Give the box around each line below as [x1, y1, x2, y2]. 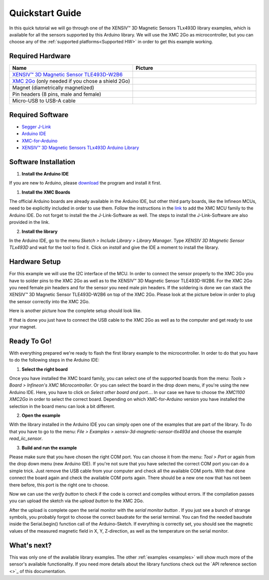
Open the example [21, 412, 61, 418]
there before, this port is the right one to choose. [9, 482, 109, 488]
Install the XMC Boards [21, 189, 71, 195]
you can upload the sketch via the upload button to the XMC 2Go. [9, 498, 144, 504]
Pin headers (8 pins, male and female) [12, 91, 102, 98]
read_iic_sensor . [9, 435, 43, 441]
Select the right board [21, 366, 68, 372]
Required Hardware [9, 52, 71, 60]
